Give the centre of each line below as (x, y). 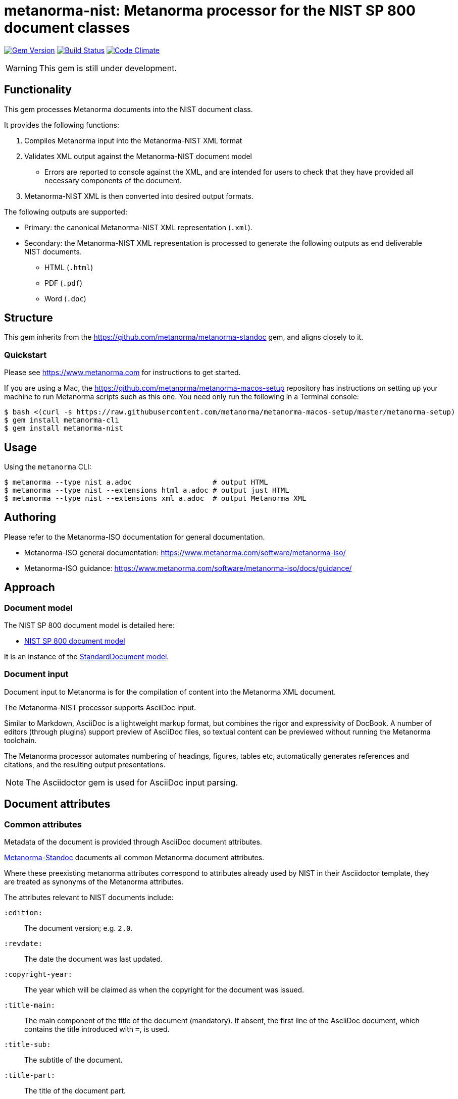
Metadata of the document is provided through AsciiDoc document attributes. (133, 842)
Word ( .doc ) (65, 298)
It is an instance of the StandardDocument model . (87, 657)
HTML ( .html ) (69, 267)
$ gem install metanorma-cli (62, 420)
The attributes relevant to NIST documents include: (89, 898)
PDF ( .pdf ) (64, 283)
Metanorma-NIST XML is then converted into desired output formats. (139, 196)
